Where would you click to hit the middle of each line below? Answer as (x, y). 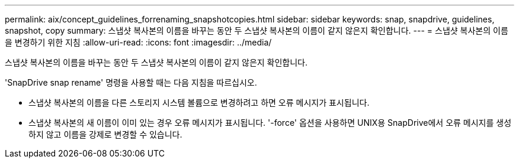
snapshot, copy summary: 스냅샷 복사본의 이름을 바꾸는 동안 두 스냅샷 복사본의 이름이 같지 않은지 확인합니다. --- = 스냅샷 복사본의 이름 (257, 30)
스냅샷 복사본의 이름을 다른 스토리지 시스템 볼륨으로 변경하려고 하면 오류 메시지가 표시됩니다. (199, 102)
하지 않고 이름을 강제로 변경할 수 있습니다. (105, 134)
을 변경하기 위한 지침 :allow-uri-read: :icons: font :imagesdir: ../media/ (138, 42)
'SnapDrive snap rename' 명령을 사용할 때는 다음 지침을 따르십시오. (131, 82)
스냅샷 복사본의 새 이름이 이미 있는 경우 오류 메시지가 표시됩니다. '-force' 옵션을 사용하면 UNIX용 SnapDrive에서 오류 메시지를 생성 (270, 123)
